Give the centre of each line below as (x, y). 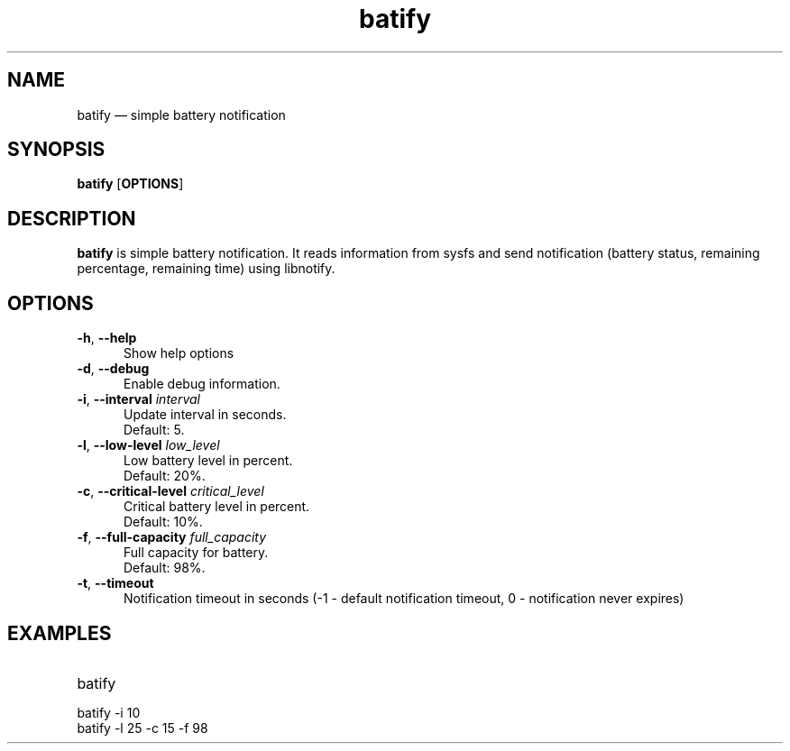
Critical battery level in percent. (217, 507)
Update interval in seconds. (205, 415)
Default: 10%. (163, 522)
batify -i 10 (109, 712)
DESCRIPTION (72, 218)
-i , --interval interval (138, 399)
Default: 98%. (165, 568)
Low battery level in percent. (208, 461)
